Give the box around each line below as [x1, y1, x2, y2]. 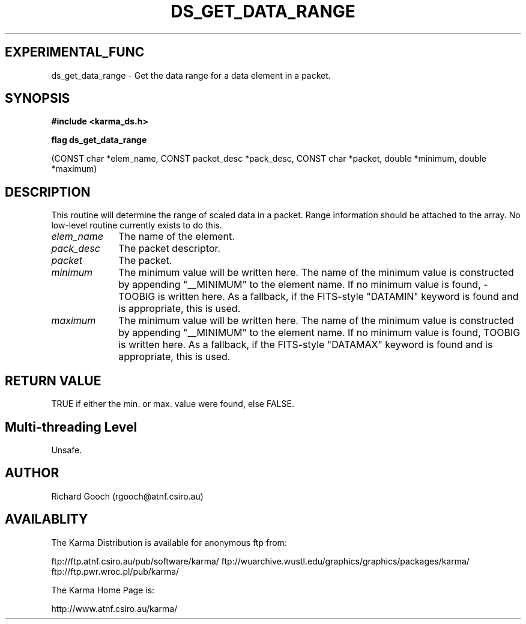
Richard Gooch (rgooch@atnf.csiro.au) [51, 491, 204, 501]
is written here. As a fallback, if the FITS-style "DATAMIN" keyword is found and [157, 290, 519, 303]
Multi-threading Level [5, 419, 138, 435]
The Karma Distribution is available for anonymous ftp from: [51, 537, 287, 548]
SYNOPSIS [5, 91, 70, 106]
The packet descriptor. [118, 242, 221, 255]
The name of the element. [118, 230, 235, 243]
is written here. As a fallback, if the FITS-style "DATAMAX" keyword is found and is [118, 338, 493, 351]
